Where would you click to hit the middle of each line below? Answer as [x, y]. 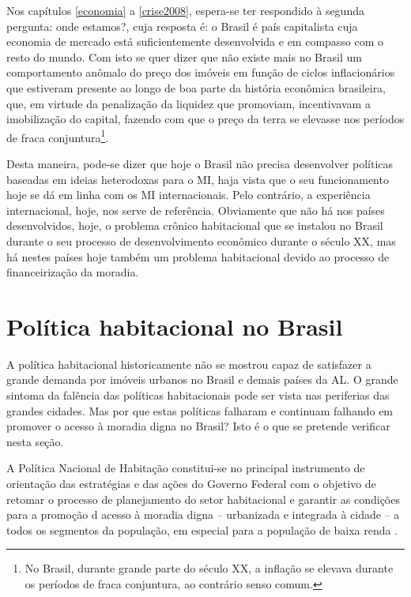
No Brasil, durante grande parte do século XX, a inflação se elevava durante [209, 568]
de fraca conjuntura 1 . [58, 136]
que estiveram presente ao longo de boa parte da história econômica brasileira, [196, 87]
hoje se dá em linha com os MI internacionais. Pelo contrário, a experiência [189, 195]
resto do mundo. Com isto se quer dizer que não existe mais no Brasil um [184, 56]
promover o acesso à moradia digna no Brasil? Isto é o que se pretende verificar [198, 426]
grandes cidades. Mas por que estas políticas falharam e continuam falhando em [200, 410]
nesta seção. [35, 441]
